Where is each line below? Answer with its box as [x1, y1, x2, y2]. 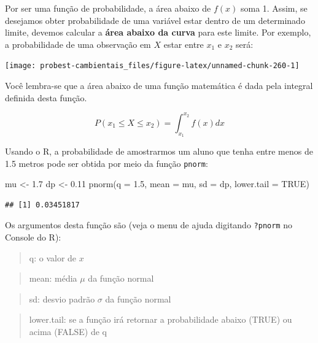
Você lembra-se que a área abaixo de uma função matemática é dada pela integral [5, 79, 313, 92]
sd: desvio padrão [29, 292, 95, 305]
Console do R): [5, 231, 61, 244]
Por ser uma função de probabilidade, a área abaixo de [5, 2, 211, 14]
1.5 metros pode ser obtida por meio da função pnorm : [5, 156, 208, 169]
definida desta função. [5, 91, 87, 104]
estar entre [163, 37, 204, 50]
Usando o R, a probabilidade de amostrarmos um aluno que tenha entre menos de [5, 144, 313, 157]
